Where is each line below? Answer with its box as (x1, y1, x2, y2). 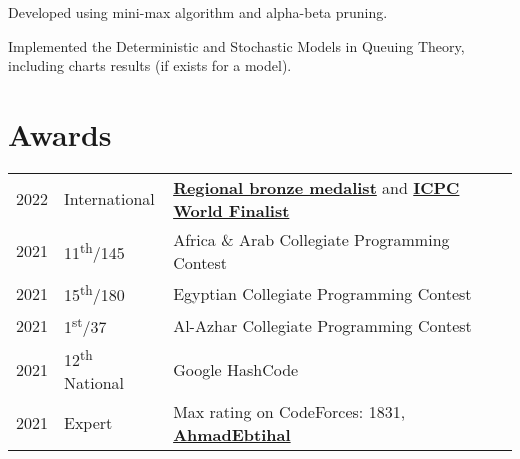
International (64, 187, 155, 211)
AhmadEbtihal (173, 422, 291, 446)
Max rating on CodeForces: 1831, (173, 399, 406, 423)
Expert (64, 411, 113, 435)
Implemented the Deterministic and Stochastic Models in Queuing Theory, (8, 35, 465, 56)
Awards (8, 113, 112, 154)
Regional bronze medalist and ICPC (173, 175, 460, 199)
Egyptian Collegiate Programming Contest (173, 281, 472, 305)
